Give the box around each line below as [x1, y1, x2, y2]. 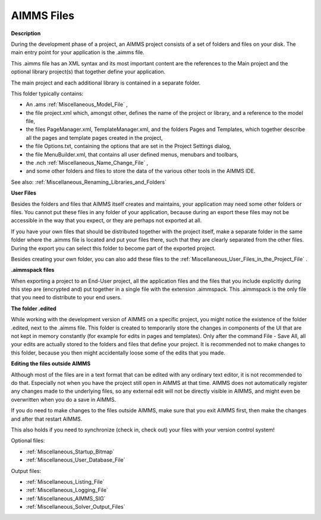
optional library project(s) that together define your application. [11, 68, 166, 76]
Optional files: [11, 437, 45, 444]
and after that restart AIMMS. [11, 415, 83, 422]
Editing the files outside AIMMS [11, 360, 91, 367]
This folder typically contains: [11, 90, 84, 97]
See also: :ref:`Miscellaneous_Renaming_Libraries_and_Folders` [11, 178, 166, 186]
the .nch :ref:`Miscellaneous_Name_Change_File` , [26, 159, 149, 167]
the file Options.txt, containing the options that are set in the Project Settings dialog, [26, 143, 231, 150]
